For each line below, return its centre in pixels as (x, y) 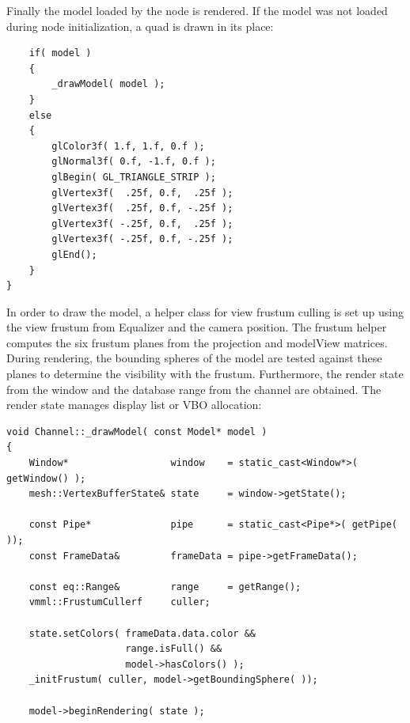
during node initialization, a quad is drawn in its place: (140, 26)
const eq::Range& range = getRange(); (165, 587)
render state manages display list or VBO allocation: (134, 405)
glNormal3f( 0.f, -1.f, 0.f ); (134, 162)
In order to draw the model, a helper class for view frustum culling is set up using (205, 311)
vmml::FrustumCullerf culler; (120, 602)
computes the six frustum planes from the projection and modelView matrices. (197, 342)
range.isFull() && (174, 649)
